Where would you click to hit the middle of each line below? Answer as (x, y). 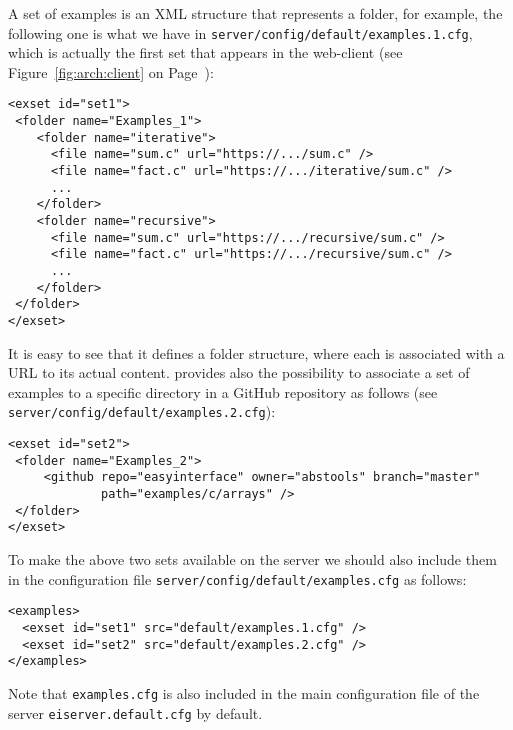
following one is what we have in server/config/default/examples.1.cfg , (240, 32)
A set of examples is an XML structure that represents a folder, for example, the (255, 13)
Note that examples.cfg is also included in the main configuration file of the (244, 692)
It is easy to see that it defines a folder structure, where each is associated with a (256, 352)
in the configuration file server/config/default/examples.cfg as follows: (237, 578)
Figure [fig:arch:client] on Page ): (111, 71)
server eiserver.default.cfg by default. (135, 712)
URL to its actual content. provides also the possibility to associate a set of (239, 372)
